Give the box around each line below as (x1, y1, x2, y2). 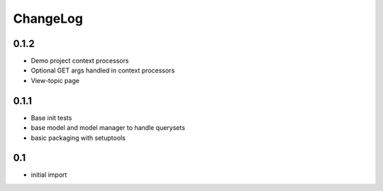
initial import (30, 170, 67, 179)
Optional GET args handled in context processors (30, 66, 175, 75)
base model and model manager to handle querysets (30, 124, 186, 132)
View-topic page (30, 76, 79, 84)
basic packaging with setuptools (30, 133, 126, 142)
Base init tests (30, 114, 72, 122)
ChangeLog (13, 11, 83, 26)
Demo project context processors (30, 57, 129, 65)
